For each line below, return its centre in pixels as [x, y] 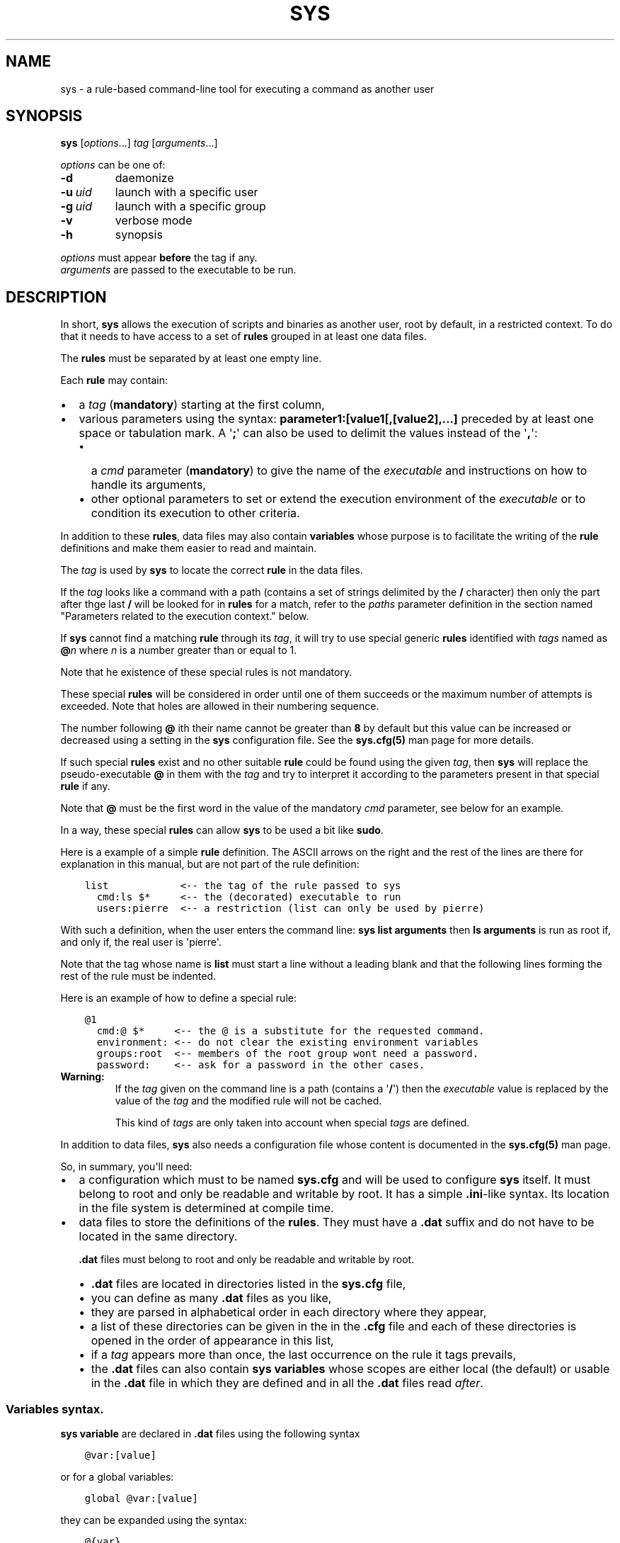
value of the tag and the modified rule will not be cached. [248, 1101]
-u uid [76, 192]
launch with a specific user [186, 192]
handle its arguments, [148, 485]
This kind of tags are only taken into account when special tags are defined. [292, 1123]
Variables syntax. [55, 1409]
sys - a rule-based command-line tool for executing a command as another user [247, 89]
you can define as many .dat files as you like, [211, 1298]
